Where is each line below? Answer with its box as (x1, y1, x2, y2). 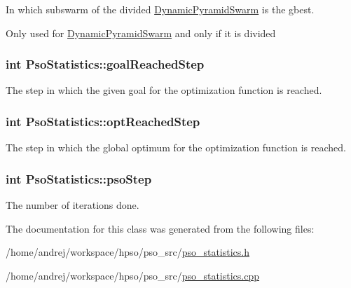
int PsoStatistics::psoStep (6, 170, 152, 187)
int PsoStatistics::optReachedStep (6, 112, 200, 130)
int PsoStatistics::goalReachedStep (6, 55, 205, 73)
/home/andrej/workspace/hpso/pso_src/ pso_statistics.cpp (6, 268, 260, 282)
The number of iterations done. (6, 198, 139, 212)
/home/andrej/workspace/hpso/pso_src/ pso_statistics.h (6, 245, 250, 259)
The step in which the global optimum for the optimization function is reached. (6, 140, 346, 155)
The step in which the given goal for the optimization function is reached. (6, 83, 322, 97)
